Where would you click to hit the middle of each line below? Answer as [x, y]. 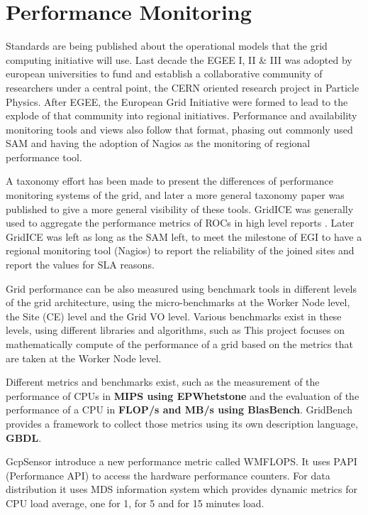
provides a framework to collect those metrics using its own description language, [182, 423]
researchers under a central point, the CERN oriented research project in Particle [183, 87]
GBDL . [24, 437]
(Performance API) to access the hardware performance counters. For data [168, 475]
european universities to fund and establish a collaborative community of [164, 74]
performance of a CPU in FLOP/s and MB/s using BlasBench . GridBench [179, 410]
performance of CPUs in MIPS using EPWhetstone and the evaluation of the [183, 395]
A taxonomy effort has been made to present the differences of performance [169, 181]
